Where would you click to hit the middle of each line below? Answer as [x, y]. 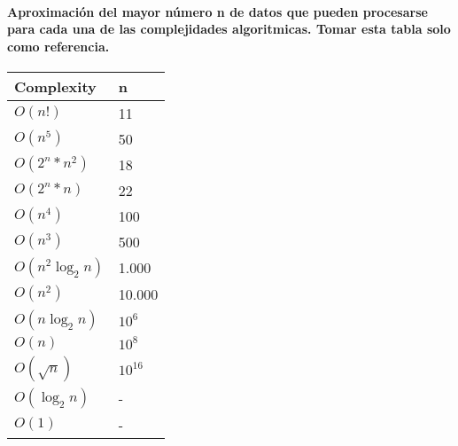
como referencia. [58, 46]
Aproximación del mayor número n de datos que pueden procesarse [217, 11]
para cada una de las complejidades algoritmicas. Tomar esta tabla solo [229, 29]
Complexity [55, 86]
